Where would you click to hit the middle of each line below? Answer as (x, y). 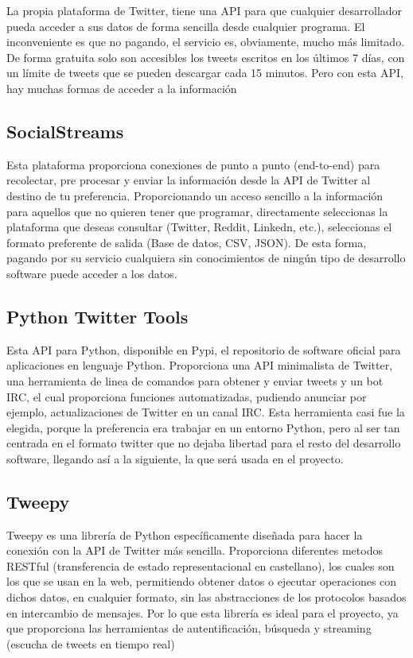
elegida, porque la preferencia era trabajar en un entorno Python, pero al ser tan (203, 427)
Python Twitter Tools (97, 316)
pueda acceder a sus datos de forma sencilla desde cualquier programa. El (186, 26)
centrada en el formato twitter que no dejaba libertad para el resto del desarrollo (204, 443)
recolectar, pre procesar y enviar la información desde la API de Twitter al (189, 180)
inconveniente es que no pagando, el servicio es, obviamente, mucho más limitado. (206, 42)
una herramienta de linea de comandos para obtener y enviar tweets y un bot (195, 380)
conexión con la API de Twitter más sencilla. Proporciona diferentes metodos (195, 550)
